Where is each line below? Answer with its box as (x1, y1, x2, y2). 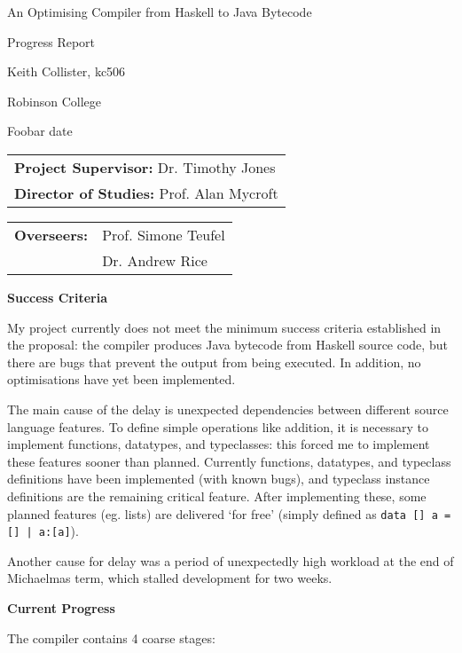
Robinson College (7, 91, 102, 110)
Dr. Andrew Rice (102, 249, 208, 271)
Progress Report (7, 32, 96, 51)
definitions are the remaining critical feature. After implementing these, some (7, 486, 427, 505)
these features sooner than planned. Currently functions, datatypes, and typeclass (7, 452, 451, 470)
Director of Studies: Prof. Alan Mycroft (14, 182, 278, 203)
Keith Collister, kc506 (7, 62, 126, 81)
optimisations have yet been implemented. (7, 370, 236, 389)
